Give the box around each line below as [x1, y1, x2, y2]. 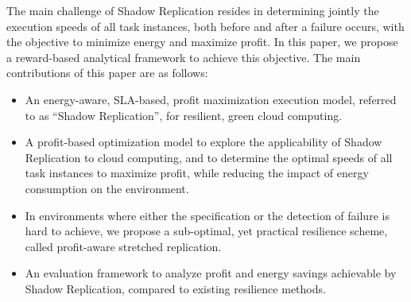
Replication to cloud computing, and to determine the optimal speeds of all [25, 149, 393, 165]
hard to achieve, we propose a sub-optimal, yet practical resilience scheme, [25, 223, 388, 239]
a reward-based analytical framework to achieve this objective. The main [6, 48, 361, 65]
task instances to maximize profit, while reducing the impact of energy [25, 165, 369, 181]
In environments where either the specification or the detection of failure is [25, 207, 390, 223]
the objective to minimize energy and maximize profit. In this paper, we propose [6, 33, 398, 50]
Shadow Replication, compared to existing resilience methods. [25, 280, 326, 296]
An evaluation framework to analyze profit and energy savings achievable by [25, 265, 397, 281]
